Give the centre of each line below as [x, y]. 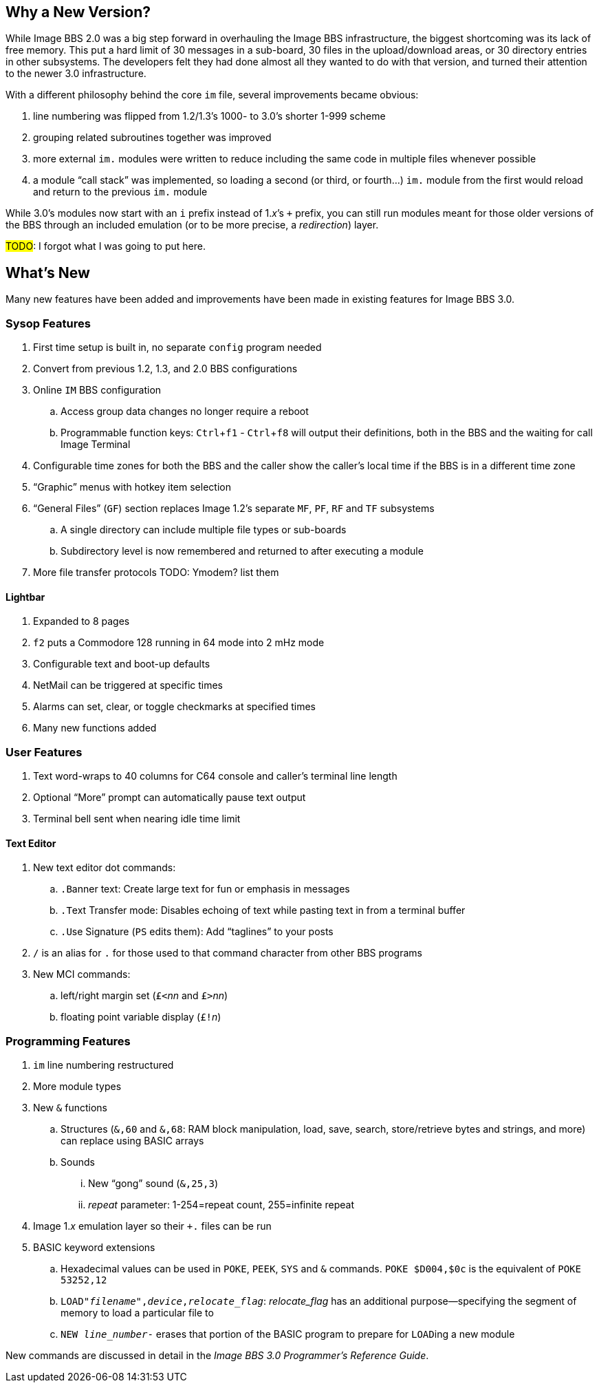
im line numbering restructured [104, 1065]
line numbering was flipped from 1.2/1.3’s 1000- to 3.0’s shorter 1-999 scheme [209, 116]
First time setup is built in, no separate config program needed [177, 348]
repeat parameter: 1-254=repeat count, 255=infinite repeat [221, 1204]
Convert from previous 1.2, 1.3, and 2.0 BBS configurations [165, 369]
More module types [77, 1086]
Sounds [78, 1162]
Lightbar [25, 597]
